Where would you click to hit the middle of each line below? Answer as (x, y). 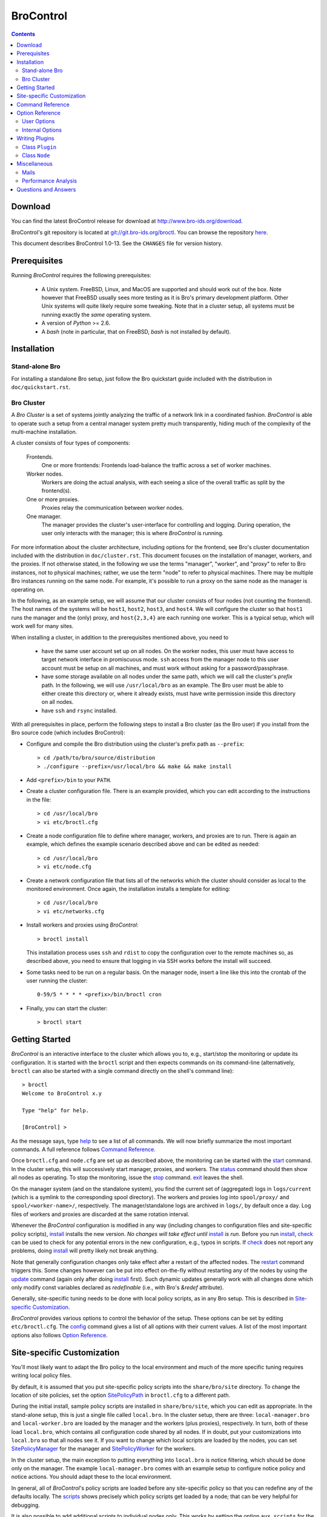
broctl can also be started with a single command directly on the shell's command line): (123, 1070)
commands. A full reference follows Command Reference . (83, 1149)
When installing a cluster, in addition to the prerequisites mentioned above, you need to (120, 637)
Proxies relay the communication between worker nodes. (113, 508)
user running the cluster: (57, 981)
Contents (23, 34)
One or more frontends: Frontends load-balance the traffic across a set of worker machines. (157, 465)
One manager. (44, 516)
